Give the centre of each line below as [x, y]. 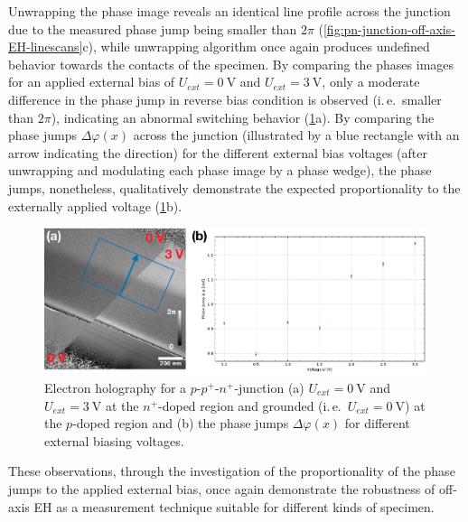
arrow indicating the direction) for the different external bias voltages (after [218, 152]
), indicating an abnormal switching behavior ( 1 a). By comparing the [243, 117]
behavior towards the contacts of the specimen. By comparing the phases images [231, 64]
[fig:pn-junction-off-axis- [389, 28]
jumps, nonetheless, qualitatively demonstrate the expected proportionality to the [234, 187]
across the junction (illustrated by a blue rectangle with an [296, 135]
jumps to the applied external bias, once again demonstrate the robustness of [222, 488]
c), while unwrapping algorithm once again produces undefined [256, 47]
